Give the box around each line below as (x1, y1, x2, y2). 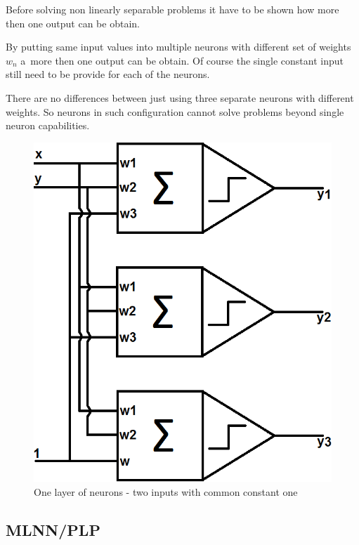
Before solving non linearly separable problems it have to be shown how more (6, 2, 339, 16)
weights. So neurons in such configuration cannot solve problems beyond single (6, 104, 344, 119)
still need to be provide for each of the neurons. (6, 67, 210, 81)
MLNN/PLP (6, 518, 100, 540)
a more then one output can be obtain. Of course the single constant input (20, 53, 344, 67)
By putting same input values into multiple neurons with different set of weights (6, 39, 351, 54)
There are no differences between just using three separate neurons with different (6, 90, 354, 105)
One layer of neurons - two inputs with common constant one (34, 484, 298, 499)
